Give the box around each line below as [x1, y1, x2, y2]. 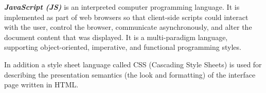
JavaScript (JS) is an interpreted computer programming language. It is [4, 2, 240, 12]
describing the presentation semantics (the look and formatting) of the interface [4, 69, 256, 80]
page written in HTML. [4, 79, 79, 90]
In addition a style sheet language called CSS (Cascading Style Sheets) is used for [4, 59, 262, 69]
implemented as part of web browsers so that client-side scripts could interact [4, 11, 249, 22]
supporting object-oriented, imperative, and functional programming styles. [4, 42, 241, 52]
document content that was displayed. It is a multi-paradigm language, [4, 31, 228, 42]
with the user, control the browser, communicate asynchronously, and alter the [4, 22, 252, 32]
